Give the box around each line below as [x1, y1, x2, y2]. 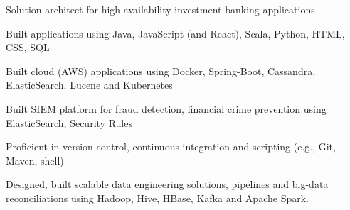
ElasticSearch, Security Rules [6, 115, 132, 130]
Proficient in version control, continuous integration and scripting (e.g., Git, [6, 139, 336, 154]
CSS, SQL [6, 40, 50, 55]
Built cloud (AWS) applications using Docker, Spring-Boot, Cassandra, [6, 63, 316, 78]
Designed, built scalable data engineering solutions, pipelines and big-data [6, 177, 329, 192]
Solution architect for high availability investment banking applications [6, 2, 315, 16]
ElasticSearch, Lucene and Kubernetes [6, 77, 173, 92]
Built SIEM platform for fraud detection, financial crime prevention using [6, 101, 327, 116]
